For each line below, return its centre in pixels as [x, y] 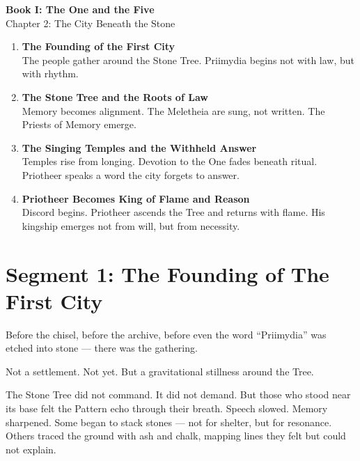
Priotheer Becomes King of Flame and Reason [136, 198]
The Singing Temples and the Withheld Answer [139, 147]
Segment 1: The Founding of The [167, 273]
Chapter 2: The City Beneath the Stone [91, 23]
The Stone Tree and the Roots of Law [115, 96]
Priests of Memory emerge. [79, 124]
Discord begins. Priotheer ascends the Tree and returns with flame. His [173, 212]
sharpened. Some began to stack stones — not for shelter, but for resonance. [169, 422]
